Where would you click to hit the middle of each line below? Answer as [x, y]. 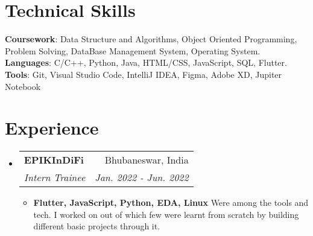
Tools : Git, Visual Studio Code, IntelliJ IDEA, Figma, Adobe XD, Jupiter [144, 74]
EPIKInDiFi [54, 160]
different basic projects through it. [97, 226]
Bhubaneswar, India [147, 160]
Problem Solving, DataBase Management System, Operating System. [133, 50]
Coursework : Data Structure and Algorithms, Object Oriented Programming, [151, 39]
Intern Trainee [55, 177]
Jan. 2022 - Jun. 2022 [142, 177]
